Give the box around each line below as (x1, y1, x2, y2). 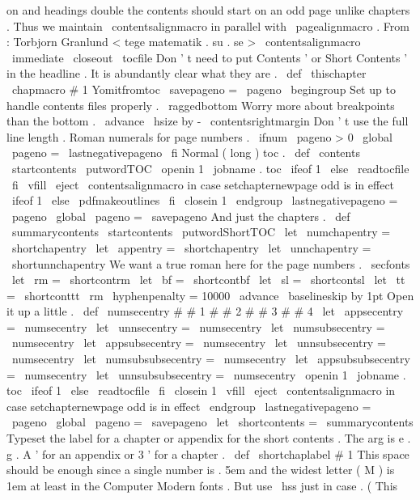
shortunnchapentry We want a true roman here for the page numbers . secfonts (11, 255, 410, 272)
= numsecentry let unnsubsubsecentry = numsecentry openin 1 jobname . (6, 366, 406, 383)
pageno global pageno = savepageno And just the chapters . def (11, 207, 350, 224)
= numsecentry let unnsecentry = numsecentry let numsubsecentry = (6, 318, 385, 335)
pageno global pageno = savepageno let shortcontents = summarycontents (11, 413, 414, 430)
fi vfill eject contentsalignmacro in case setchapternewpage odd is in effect (11, 176, 395, 193)
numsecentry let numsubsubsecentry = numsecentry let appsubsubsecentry (11, 350, 410, 367)
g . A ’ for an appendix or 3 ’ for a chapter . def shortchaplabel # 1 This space (6, 445, 409, 462)
